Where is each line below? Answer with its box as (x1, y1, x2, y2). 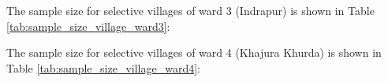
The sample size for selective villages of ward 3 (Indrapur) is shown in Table (6, 2, 375, 18)
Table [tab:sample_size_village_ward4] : (6, 59, 200, 76)
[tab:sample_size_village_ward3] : (6, 17, 170, 34)
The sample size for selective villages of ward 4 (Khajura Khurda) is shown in (6, 44, 382, 61)
